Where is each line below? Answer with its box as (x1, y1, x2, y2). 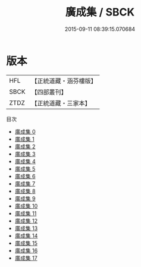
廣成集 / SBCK (65, 5, 135, 19)
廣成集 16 (14, 247, 38, 254)
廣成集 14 (14, 232, 38, 239)
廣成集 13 (14, 224, 38, 232)
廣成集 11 (14, 209, 37, 217)
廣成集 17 (14, 254, 37, 262)
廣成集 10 (14, 202, 38, 209)
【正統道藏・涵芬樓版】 (31, 77, 97, 85)
